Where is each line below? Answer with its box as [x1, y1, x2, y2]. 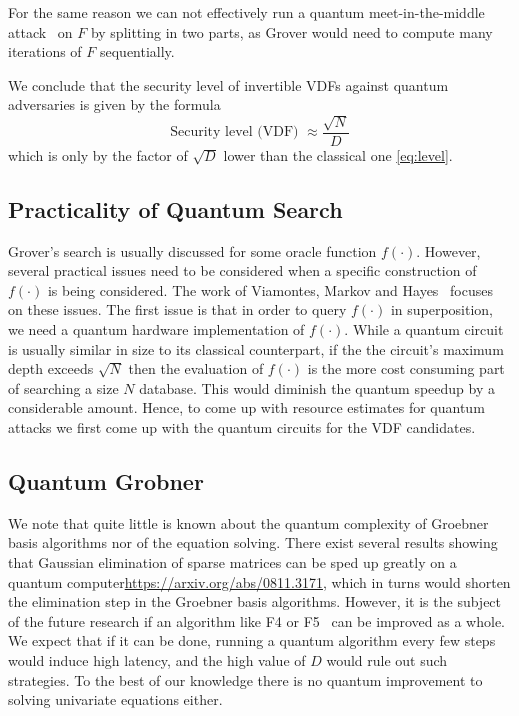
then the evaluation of [128, 358, 264, 379]
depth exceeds [8, 358, 94, 379]
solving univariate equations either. [8, 689, 223, 710]
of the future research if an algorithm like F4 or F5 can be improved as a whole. [8, 610, 505, 631]
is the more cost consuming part [307, 358, 505, 379]
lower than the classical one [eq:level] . [223, 144, 453, 165]
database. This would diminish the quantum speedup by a [139, 377, 495, 398]
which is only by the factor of [8, 144, 188, 165]
